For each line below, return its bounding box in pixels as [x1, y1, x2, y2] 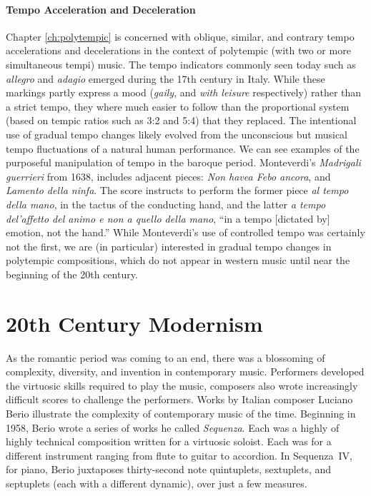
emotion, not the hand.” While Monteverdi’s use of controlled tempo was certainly [6, 225, 365, 240]
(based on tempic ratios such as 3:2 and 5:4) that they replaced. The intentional [6, 113, 357, 128]
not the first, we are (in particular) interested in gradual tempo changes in [6, 238, 332, 253]
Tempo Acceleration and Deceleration [6, 1, 196, 16]
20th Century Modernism [6, 308, 263, 338]
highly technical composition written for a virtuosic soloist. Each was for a [6, 434, 332, 449]
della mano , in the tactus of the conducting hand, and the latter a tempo [6, 196, 326, 211]
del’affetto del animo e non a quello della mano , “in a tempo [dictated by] [6, 211, 330, 226]
